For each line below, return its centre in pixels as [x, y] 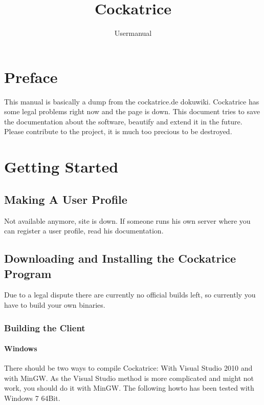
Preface [31, 77]
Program [28, 273]
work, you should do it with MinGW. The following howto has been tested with [129, 388]
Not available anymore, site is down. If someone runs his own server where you [127, 220]
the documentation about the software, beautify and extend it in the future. [123, 121]
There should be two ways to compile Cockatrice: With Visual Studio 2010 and [128, 368]
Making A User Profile [66, 199]
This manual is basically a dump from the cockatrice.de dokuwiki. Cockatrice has [132, 101]
